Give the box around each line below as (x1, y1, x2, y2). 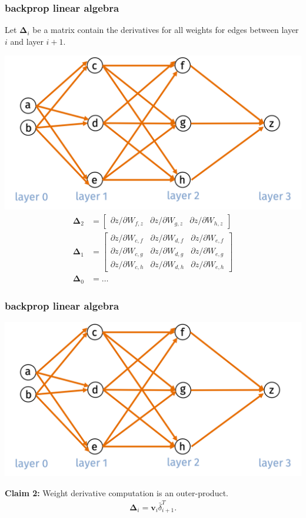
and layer (10, 35, 44, 47)
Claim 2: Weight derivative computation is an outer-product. (5, 486, 228, 499)
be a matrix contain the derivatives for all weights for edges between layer (32, 24, 299, 36)
